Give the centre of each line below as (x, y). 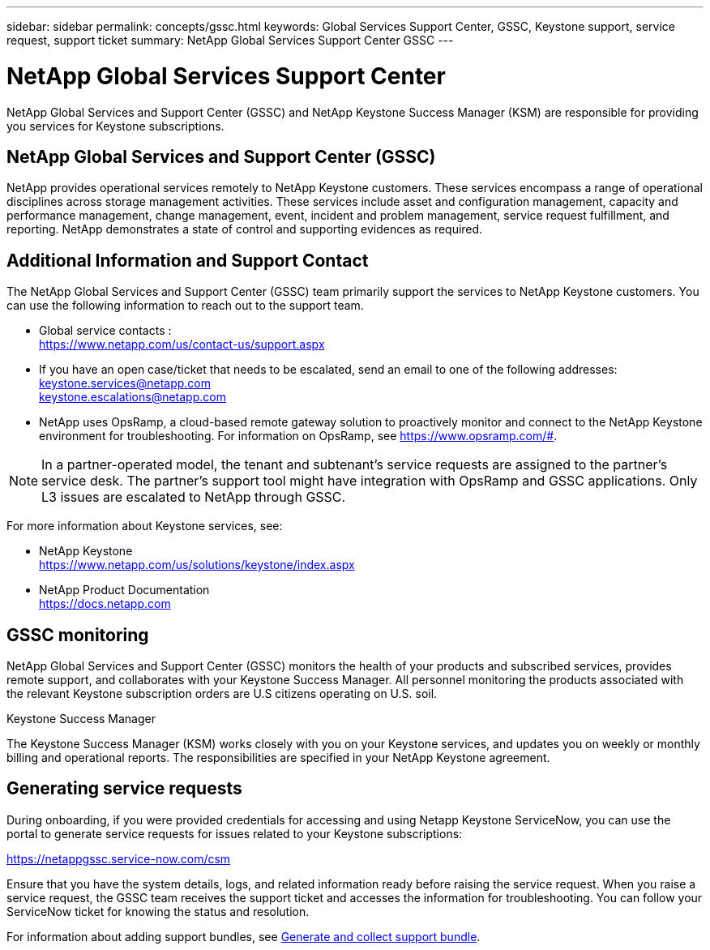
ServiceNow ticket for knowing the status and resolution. (158, 911)
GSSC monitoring (78, 635)
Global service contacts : (105, 331)
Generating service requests (124, 789)
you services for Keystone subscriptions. (115, 126)
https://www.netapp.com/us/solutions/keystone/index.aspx (197, 565)
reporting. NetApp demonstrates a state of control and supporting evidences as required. (245, 229)
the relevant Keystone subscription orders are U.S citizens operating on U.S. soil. (222, 694)
